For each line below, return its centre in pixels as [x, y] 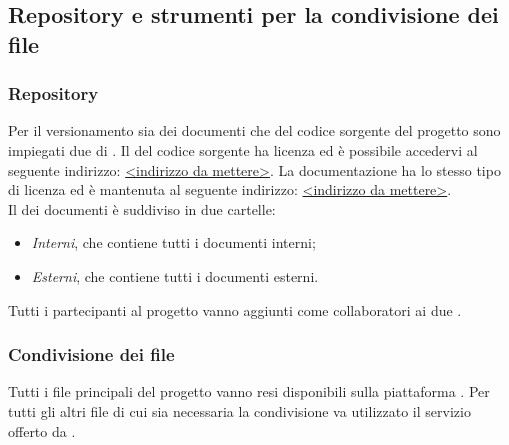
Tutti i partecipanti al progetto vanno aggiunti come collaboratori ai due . [235, 309]
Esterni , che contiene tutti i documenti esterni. [175, 275]
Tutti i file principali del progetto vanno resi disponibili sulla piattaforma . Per [249, 391]
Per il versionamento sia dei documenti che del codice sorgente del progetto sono [254, 130]
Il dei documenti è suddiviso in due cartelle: [142, 208]
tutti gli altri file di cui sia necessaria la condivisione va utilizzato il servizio [239, 410]
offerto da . [42, 430]
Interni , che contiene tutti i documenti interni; [173, 242]
